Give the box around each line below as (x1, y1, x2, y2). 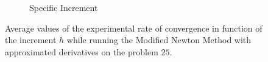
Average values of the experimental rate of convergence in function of (5, 21, 263, 34)
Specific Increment (29, 1, 98, 13)
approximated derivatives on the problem (5, 45, 158, 58)
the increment (5, 33, 57, 46)
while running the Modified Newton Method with (66, 33, 252, 46)
